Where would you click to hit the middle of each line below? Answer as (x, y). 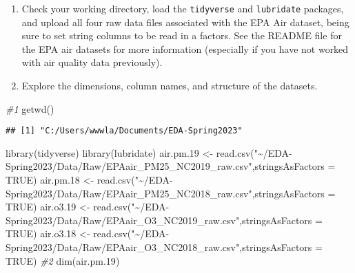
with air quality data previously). (92, 62)
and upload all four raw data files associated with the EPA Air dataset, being (185, 22)
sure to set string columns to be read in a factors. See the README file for (182, 35)
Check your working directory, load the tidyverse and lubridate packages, (183, 8)
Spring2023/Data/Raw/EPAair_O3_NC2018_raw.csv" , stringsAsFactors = (164, 247)
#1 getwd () (30, 108)
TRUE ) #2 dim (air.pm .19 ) (63, 260)
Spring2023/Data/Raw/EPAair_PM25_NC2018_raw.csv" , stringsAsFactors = (171, 193)
